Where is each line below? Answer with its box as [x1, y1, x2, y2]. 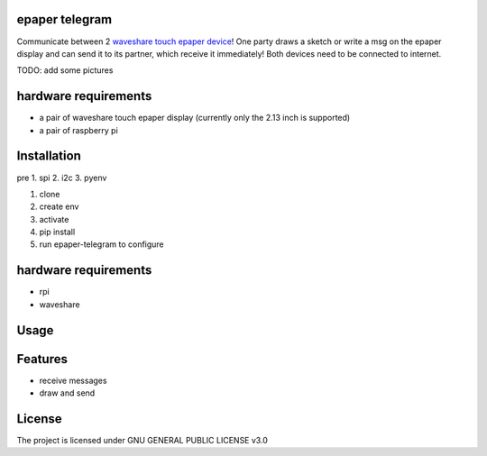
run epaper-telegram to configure [39, 239, 164, 250]
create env [39, 201, 79, 212]
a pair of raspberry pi [39, 124, 119, 135]
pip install [39, 226, 76, 238]
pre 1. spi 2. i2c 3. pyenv [16, 172, 107, 183]
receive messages [39, 375, 107, 386]
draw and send [39, 388, 96, 398]
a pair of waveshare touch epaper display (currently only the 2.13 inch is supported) [39, 113, 351, 123]
